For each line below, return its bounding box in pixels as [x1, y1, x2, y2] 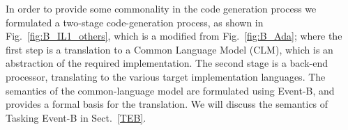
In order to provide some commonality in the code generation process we [6, 1, 317, 15]
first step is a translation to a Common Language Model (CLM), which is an [6, 42, 333, 56]
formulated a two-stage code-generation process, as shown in [6, 15, 264, 29]
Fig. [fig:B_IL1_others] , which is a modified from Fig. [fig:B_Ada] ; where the [6, 29, 342, 43]
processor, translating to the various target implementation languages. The [6, 69, 326, 83]
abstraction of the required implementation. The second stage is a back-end [6, 56, 328, 70]
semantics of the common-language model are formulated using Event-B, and [6, 83, 335, 97]
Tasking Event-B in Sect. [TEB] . [6, 110, 146, 124]
